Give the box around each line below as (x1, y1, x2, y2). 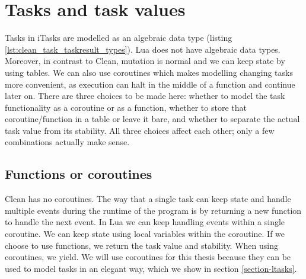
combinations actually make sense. (5, 136, 130, 148)
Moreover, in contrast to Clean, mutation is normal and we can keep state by (5, 54, 285, 67)
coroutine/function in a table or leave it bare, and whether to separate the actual (5, 113, 300, 125)
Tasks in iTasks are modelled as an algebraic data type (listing (5, 31, 232, 44)
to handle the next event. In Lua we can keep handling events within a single (5, 216, 285, 228)
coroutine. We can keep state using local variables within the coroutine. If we (5, 227, 285, 240)
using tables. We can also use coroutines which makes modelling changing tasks (5, 66, 293, 78)
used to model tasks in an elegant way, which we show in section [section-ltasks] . (5, 262, 297, 274)
